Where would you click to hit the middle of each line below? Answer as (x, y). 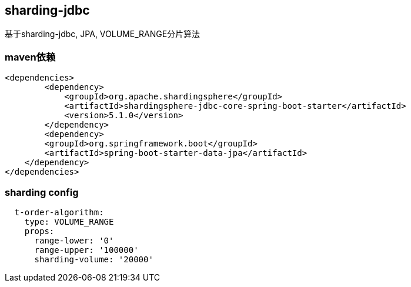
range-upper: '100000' (86, 250)
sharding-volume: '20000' (94, 259)
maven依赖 (30, 57)
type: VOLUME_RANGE (69, 221)
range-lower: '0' (74, 240)
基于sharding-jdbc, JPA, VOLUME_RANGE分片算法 (103, 34)
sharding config (42, 192)
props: (39, 231)
